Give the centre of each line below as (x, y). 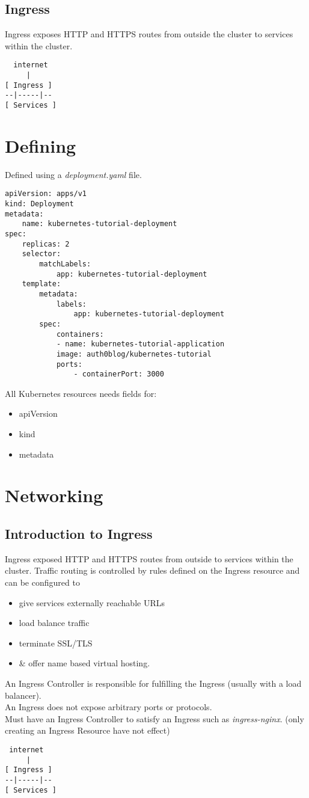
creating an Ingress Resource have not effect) (87, 730)
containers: (80, 334)
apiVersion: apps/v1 (46, 194)
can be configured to (42, 582)
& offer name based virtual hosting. (84, 663)
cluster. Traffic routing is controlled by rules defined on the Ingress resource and (152, 570)
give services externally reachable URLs (92, 602)
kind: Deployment (39, 204)
